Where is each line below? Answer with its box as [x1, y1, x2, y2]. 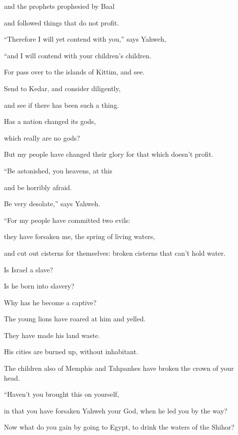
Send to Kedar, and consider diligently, [4, 83, 121, 93]
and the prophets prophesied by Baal [4, 1, 115, 11]
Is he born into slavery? [4, 281, 75, 291]
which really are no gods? [4, 132, 80, 143]
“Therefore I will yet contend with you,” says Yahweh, [4, 34, 166, 44]
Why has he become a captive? [4, 297, 97, 307]
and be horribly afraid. [4, 182, 72, 192]
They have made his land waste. [4, 330, 100, 340]
